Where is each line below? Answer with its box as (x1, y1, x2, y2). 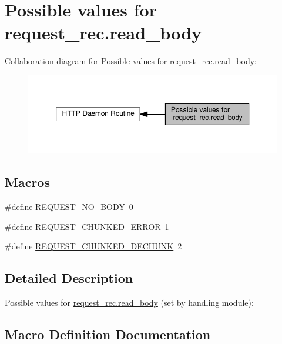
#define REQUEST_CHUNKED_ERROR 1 (5, 220, 169, 232)
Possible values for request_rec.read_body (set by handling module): (5, 296, 254, 308)
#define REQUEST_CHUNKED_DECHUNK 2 (5, 240, 182, 252)
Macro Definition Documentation (5, 325, 211, 343)
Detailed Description (5, 269, 133, 287)
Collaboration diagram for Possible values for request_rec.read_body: (5, 55, 257, 67)
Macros (5, 173, 50, 191)
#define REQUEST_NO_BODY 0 (5, 200, 133, 212)
